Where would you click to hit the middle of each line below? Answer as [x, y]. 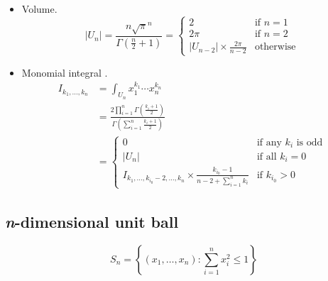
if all [267, 157]
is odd [310, 142]
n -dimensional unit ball [92, 222]
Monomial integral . [65, 72]
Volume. [39, 9]
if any [269, 142]
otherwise [275, 47]
